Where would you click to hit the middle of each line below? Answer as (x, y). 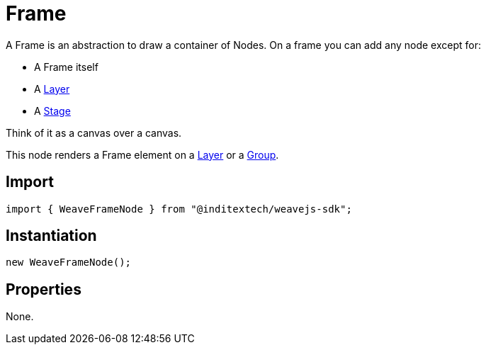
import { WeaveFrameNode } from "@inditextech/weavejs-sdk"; (179, 209)
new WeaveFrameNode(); (69, 262)
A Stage (52, 111)
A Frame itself (66, 67)
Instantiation (51, 236)
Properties (44, 289)
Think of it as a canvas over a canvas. (94, 132)
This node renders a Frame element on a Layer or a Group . (142, 154)
